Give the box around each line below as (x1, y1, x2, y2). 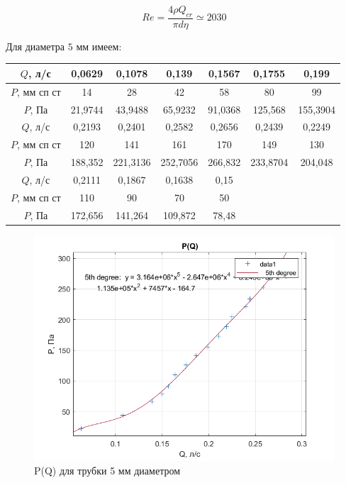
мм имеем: (76, 38, 122, 53)
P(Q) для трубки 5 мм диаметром (34, 463, 181, 478)
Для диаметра (6, 38, 65, 53)
